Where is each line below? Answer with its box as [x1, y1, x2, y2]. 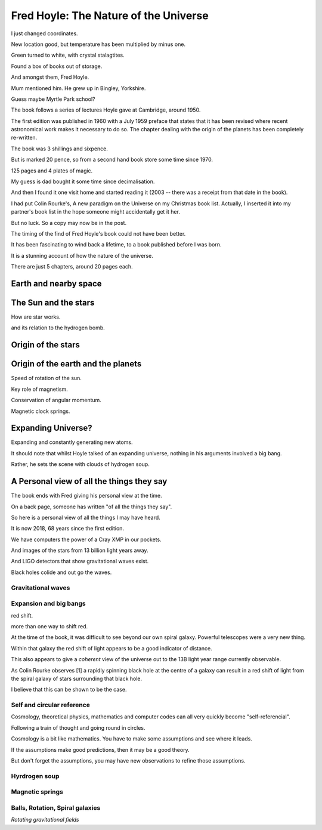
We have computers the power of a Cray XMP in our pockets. [11, 536, 162, 543]
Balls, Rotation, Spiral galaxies [11, 803, 101, 812]
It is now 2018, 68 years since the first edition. [11, 525, 125, 532]
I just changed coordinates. [11, 30, 78, 37]
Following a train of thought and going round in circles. [11, 724, 145, 731]
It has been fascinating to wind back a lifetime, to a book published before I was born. [11, 241, 222, 248]
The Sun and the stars [11, 297, 95, 307]
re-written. [11, 134, 38, 141]
